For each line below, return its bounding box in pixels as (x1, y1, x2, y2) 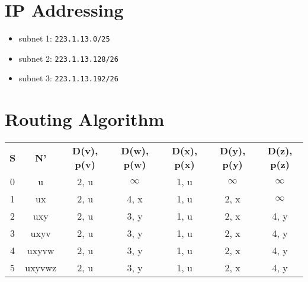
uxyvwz (25, 261, 57, 275)
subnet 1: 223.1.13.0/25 (18, 32, 110, 45)
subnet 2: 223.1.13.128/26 (18, 52, 118, 64)
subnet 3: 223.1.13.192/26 (18, 72, 118, 84)
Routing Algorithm (5, 107, 165, 131)
